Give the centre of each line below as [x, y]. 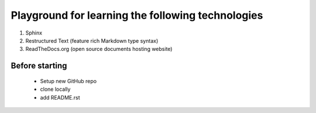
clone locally [55, 89]
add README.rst [60, 97]
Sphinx [34, 33]
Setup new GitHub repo [68, 81]
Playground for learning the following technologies [137, 15]
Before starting [39, 66]
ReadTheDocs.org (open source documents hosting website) [99, 49]
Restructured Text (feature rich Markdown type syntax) [92, 40]
